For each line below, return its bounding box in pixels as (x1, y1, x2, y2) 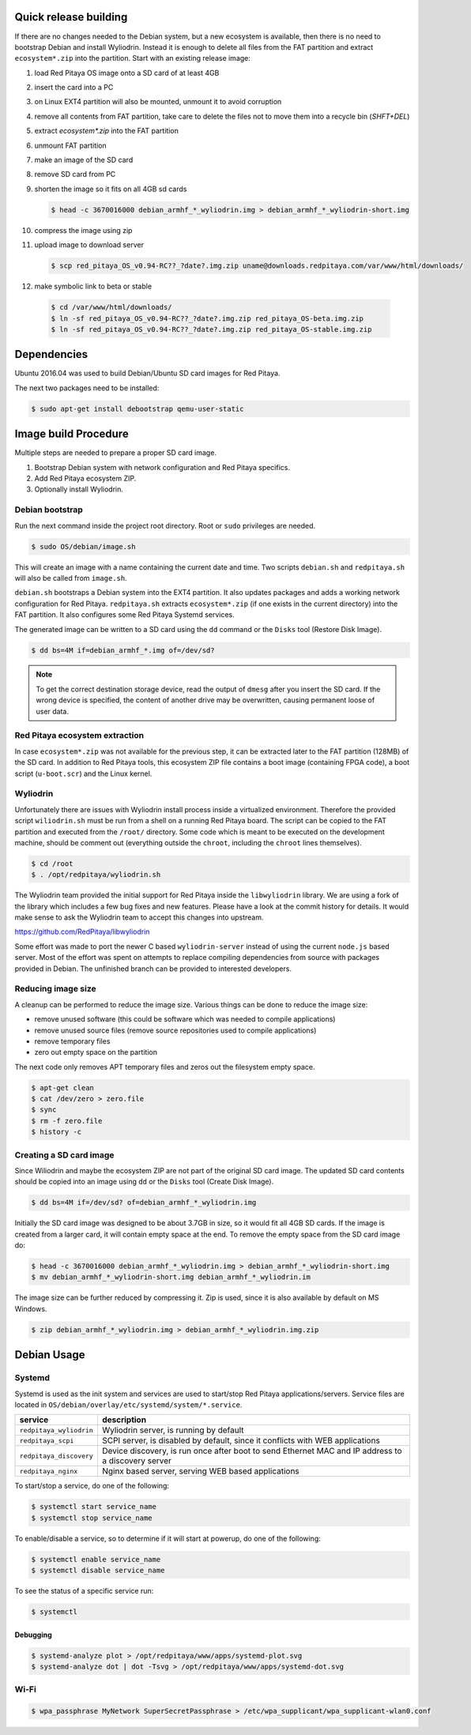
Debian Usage (14, 1348, 85, 1362)
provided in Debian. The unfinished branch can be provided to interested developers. (14, 964, 292, 973)
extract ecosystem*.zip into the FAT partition (34, 126, 179, 136)
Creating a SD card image (14, 1150, 115, 1161)
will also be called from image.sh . (14, 573, 127, 582)
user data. (36, 706, 70, 716)
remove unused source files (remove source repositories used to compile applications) (34, 1026, 317, 1035)
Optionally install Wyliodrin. (34, 484, 124, 494)
